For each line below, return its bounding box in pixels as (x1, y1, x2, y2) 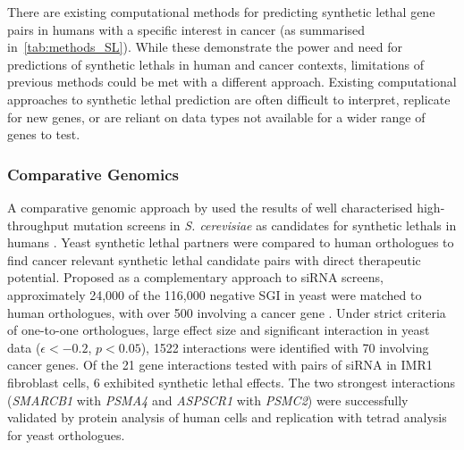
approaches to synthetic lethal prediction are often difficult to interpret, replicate (7, 89, 451, 108)
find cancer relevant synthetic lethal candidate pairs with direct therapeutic (7, 250, 421, 269)
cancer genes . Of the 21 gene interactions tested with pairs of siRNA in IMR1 (7, 355, 433, 374)
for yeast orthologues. (7, 425, 125, 444)
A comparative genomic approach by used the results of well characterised (7, 197, 413, 216)
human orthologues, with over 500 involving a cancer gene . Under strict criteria (7, 303, 446, 321)
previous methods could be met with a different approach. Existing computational (7, 72, 457, 91)
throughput (7, 215, 70, 234)
